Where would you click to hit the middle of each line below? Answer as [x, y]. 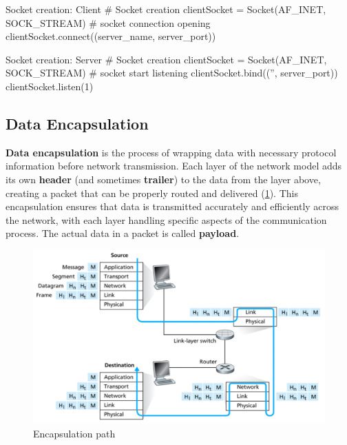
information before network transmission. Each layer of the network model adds [174, 166]
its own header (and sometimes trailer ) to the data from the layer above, [163, 179]
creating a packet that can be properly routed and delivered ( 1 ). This [152, 193]
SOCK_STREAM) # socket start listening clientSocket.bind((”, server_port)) [172, 73]
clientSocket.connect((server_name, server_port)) [111, 36]
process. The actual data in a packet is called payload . [123, 233]
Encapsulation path [74, 433]
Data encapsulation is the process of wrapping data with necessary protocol [171, 152]
